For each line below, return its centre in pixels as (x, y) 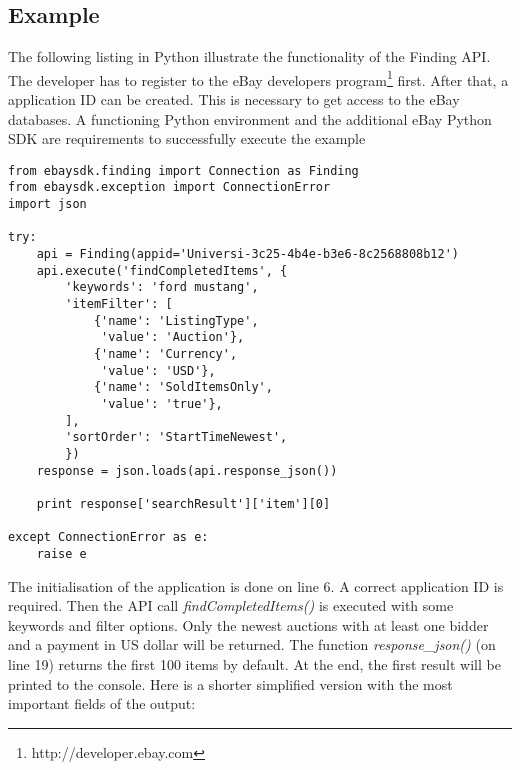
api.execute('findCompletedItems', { (162, 270)
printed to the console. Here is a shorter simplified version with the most (230, 683)
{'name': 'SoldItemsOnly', (183, 387)
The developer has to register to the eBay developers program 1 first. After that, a (258, 78)
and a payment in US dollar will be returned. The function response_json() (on (252, 644)
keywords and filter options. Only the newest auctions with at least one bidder (248, 624)
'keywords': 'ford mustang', (162, 287)
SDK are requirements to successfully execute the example (187, 138)
